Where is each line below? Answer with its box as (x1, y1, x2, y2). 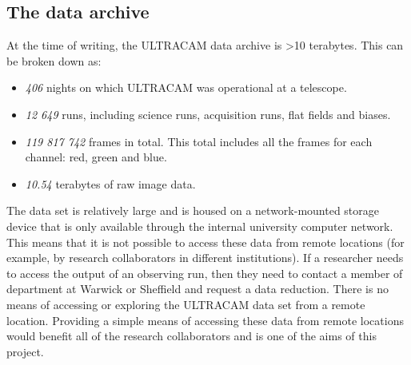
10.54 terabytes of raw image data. (25, 175, 196, 192)
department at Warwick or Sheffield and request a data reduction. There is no (6, 280, 389, 297)
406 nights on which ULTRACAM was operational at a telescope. (25, 79, 347, 96)
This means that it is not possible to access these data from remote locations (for (6, 233, 405, 250)
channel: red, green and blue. (25, 149, 167, 165)
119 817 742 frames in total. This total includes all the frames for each (25, 133, 373, 149)
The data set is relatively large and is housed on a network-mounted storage (6, 202, 380, 219)
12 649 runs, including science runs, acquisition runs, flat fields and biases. (25, 105, 391, 122)
